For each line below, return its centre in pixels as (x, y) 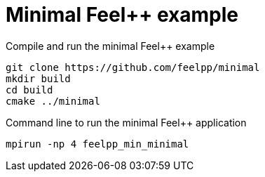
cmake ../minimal (53, 101)
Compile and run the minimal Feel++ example (110, 46)
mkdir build (38, 78)
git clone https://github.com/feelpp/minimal (133, 67)
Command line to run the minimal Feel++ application (126, 122)
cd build (29, 90)
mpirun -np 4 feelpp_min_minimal (97, 144)
